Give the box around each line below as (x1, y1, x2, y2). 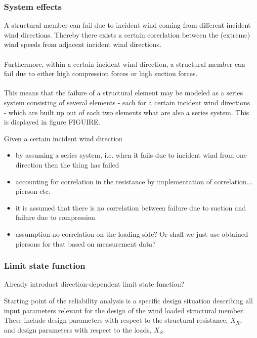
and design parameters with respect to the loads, (4, 324, 152, 335)
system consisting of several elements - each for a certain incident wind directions (4, 97, 250, 107)
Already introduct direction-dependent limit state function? (4, 279, 185, 289)
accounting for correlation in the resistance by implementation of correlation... (15, 176, 253, 186)
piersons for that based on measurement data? (15, 238, 156, 249)
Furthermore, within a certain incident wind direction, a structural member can (4, 58, 245, 69)
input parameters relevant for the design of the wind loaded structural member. (4, 305, 245, 315)
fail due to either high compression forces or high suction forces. (4, 68, 198, 79)
